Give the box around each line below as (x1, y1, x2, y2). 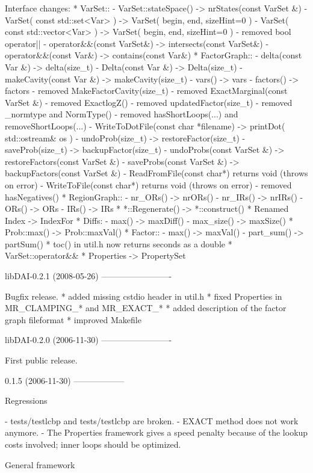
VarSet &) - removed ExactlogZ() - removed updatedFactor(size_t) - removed (5, 96, 293, 108)
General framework (5, 458, 75, 471)
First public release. (5, 354, 78, 366)
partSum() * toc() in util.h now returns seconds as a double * (5, 237, 232, 250)
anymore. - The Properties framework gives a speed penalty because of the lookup (5, 426, 308, 439)
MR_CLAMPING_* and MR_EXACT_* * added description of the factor (5, 301, 287, 314)
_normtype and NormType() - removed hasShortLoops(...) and (5, 108, 238, 120)
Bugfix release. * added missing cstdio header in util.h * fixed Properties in (5, 289, 282, 302)
